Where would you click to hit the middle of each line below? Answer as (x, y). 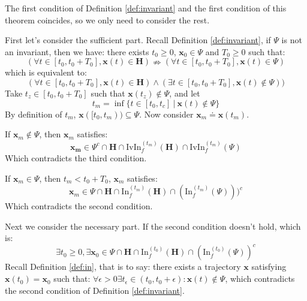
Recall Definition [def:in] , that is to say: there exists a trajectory (123, 267)
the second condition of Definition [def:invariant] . (95, 290)
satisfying (269, 267)
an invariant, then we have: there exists (77, 51)
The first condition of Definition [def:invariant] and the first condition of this (146, 8)
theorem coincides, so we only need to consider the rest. (107, 19)
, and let (185, 93)
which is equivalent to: (46, 72)
